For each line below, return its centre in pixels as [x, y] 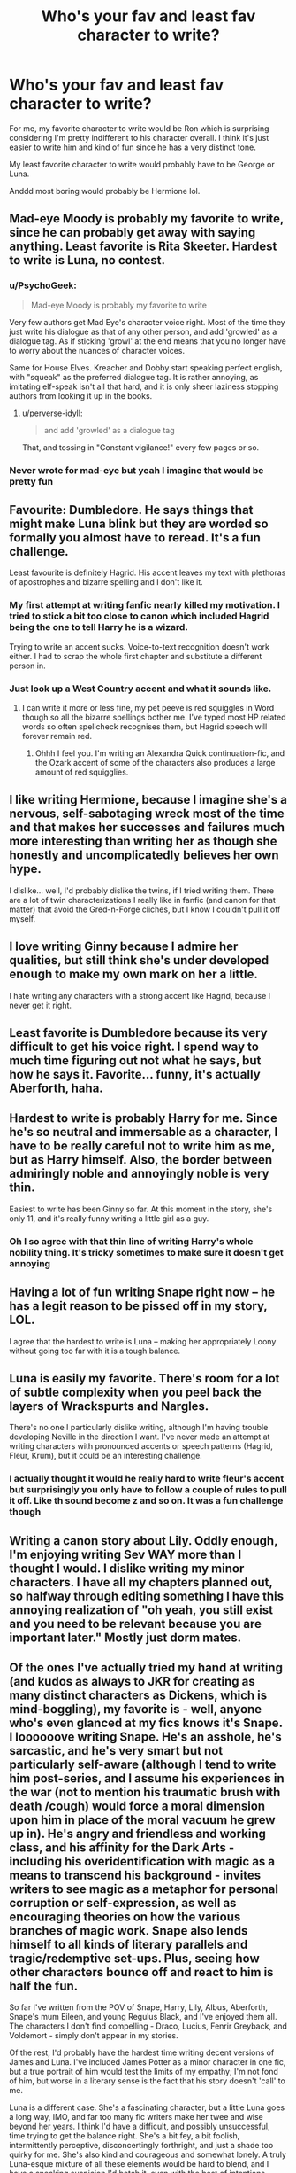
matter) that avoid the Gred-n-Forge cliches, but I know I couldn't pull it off [145, 909]
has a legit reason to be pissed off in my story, [138, 1306]
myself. [23, 918]
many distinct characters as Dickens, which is [138, 1696]
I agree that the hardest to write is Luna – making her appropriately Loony [143, 1341]
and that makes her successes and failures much [147, 827]
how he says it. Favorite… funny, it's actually [135, 1074]
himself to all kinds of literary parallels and [129, 1945]
